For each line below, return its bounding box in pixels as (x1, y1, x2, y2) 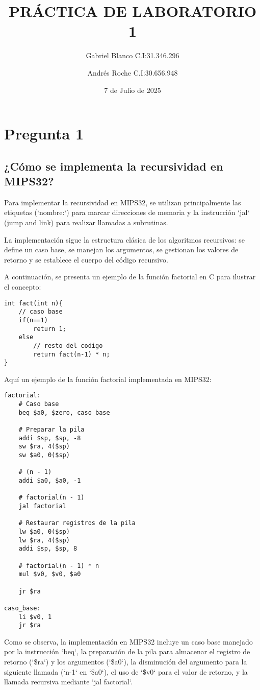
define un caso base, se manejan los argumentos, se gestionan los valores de (4, 244, 239, 255)
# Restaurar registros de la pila (18, 519, 136, 527)
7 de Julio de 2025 (104, 84, 161, 95)
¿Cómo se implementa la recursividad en (4, 158, 223, 174)
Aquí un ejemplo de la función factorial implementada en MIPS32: (4, 373, 212, 384)
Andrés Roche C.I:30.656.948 (87, 67, 178, 78)
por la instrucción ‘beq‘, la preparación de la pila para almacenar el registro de (4, 646, 250, 657)
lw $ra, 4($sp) (18, 536, 70, 544)
